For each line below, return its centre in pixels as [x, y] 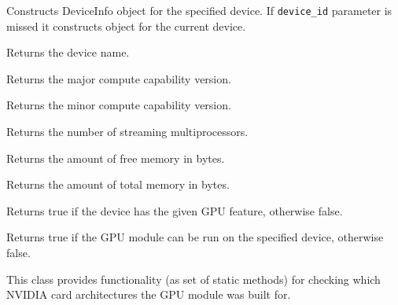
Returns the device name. [68, 52]
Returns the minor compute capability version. [119, 105]
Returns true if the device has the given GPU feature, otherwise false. [175, 210]
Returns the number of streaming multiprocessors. [127, 132]
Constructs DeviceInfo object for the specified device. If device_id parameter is [199, 10]
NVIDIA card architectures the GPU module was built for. [149, 294]
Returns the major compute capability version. [119, 78]
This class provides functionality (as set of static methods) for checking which [193, 279]
